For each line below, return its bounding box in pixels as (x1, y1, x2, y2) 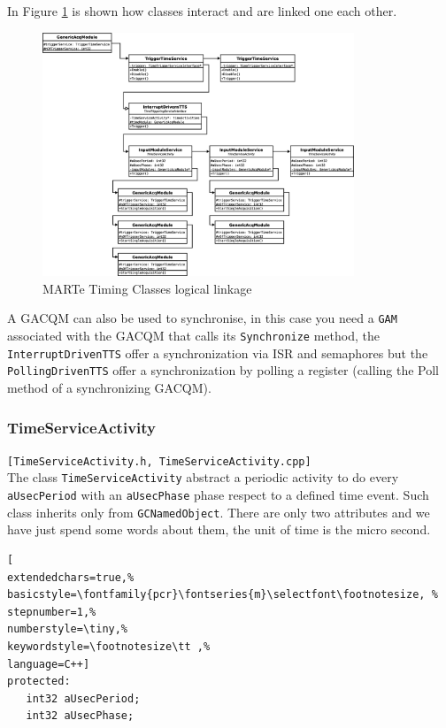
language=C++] (7, 657, 90, 671)
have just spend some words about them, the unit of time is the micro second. (7, 520, 431, 539)
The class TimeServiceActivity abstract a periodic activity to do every (7, 468, 399, 487)
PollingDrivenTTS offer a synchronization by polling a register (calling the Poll (7, 361, 440, 379)
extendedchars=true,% (7, 571, 135, 584)
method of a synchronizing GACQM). (7, 379, 211, 397)
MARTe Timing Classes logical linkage (42, 279, 252, 297)
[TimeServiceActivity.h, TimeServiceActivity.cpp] (7, 455, 311, 468)
